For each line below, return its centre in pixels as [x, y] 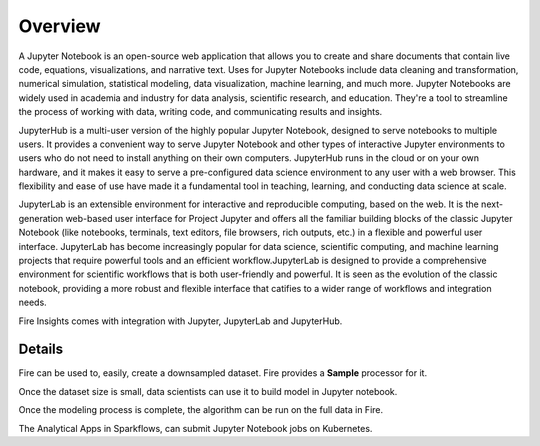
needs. [32, 302]
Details [41, 349]
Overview [59, 26]
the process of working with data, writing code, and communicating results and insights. [200, 112]
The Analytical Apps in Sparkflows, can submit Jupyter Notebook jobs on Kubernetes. [195, 428]
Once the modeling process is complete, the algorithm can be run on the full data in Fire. [201, 410]
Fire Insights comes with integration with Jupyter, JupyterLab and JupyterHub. [180, 321]
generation [41, 218]
